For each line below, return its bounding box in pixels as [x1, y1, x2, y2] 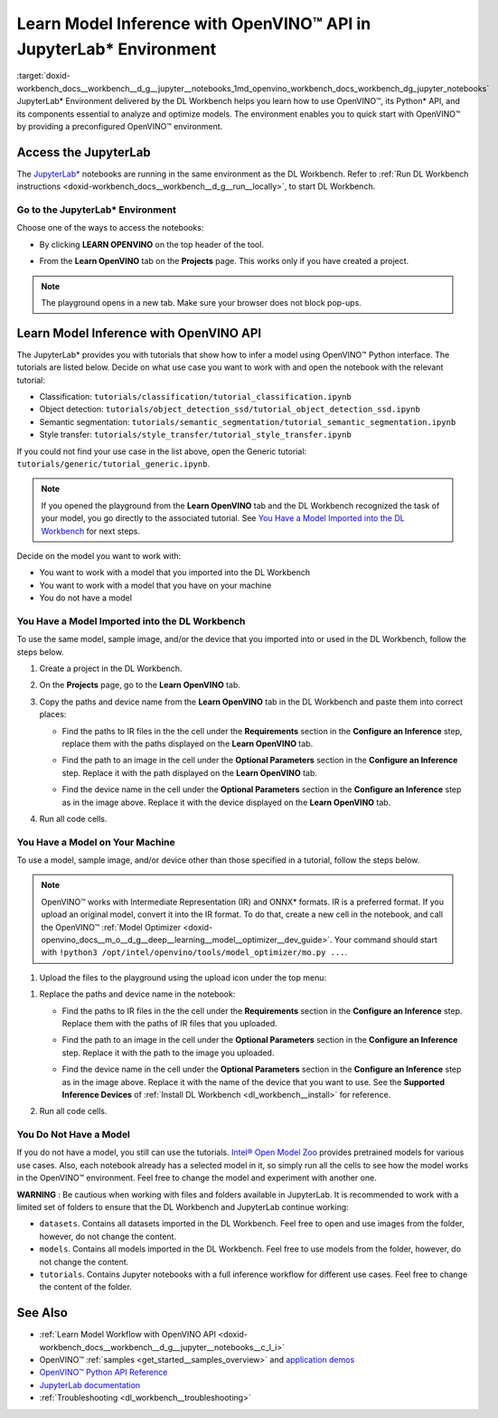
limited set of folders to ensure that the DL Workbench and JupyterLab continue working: [16, 1201, 350, 1212]
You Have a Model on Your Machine [16, 836, 175, 848]
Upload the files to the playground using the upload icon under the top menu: [39, 972, 327, 983]
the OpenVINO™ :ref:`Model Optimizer [41, 922, 182, 932]
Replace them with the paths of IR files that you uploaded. [61, 1017, 277, 1028]
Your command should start [334, 934, 438, 945]
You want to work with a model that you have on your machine [39, 580, 272, 591]
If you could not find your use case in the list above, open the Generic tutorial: [16, 446, 307, 457]
